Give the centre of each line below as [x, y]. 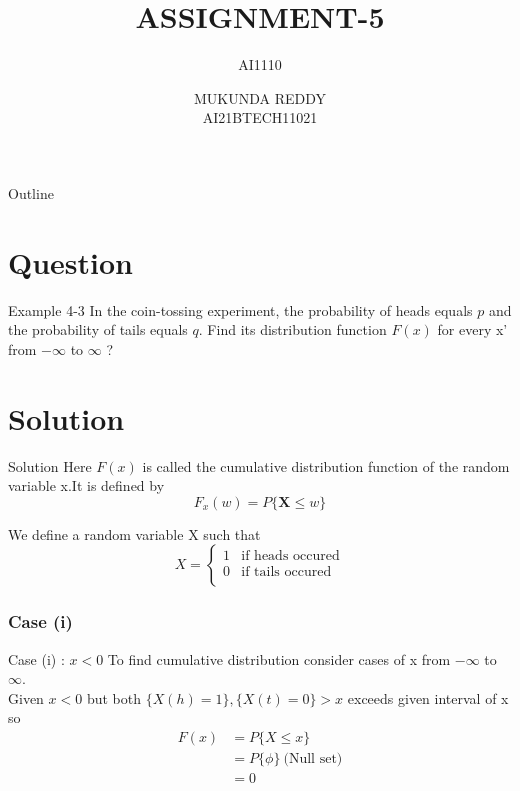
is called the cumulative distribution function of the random [326, 465]
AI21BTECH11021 [260, 117]
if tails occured [286, 571]
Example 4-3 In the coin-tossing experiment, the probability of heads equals [240, 309]
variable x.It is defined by [86, 485]
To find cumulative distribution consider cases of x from [279, 658]
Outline [31, 192]
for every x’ [472, 329]
